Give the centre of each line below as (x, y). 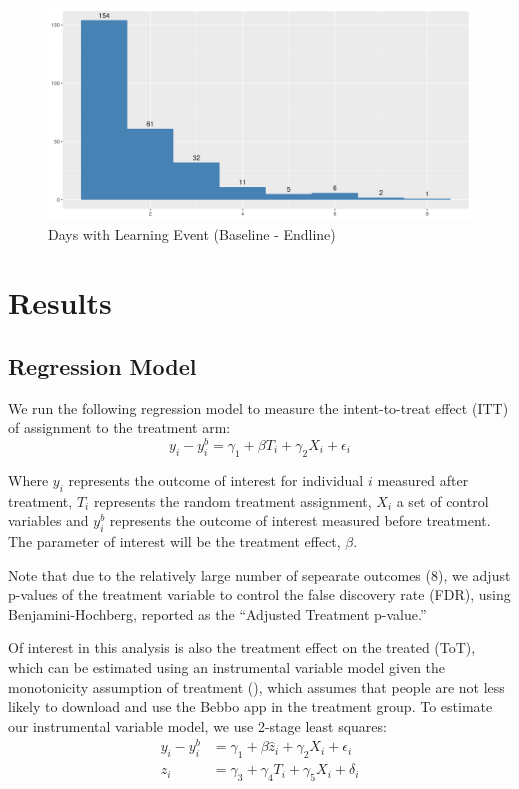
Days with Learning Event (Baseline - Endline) (192, 233)
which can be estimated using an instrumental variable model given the (227, 666)
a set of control (442, 500)
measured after (423, 479)
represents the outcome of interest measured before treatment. (300, 520)
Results (60, 302)
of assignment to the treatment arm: (119, 427)
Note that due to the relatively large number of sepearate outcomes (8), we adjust (259, 574)
